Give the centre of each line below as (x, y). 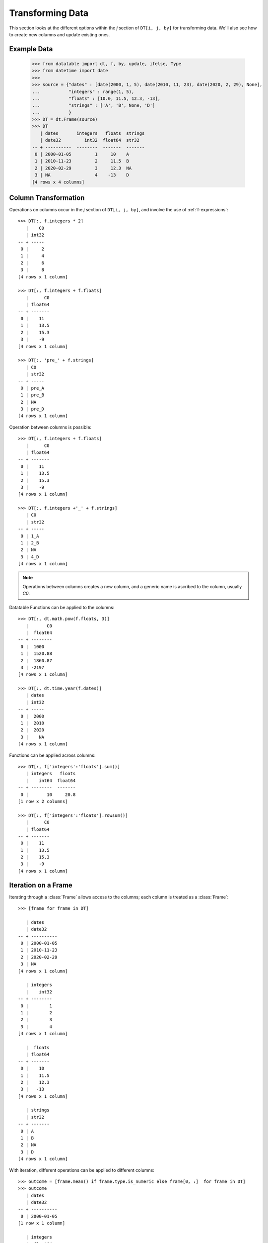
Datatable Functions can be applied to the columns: (62, 607)
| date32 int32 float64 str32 (90, 140)
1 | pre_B (33, 395)
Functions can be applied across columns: (52, 755)
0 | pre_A (33, 388)
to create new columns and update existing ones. (60, 34)
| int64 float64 (51, 780)
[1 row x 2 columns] (43, 801)
